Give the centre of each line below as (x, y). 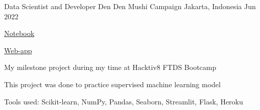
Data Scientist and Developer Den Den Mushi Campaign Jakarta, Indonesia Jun (130, 6)
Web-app (18, 50)
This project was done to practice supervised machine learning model (112, 84)
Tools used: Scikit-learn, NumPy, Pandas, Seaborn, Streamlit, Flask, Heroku (124, 101)
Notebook (19, 33)
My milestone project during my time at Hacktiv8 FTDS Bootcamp (110, 67)
